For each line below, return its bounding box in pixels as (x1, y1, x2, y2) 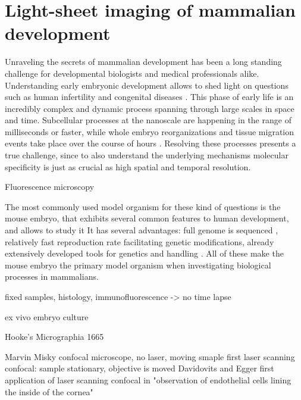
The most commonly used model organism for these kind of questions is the (5, 200, 281, 212)
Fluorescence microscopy (5, 180, 95, 193)
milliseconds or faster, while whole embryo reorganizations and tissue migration (5, 125, 294, 137)
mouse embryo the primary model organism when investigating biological (5, 258, 271, 271)
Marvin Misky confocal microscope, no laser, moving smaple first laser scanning (5, 350, 295, 362)
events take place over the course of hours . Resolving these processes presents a (5, 137, 296, 149)
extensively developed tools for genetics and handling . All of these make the (5, 247, 284, 260)
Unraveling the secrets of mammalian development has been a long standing (5, 55, 282, 68)
